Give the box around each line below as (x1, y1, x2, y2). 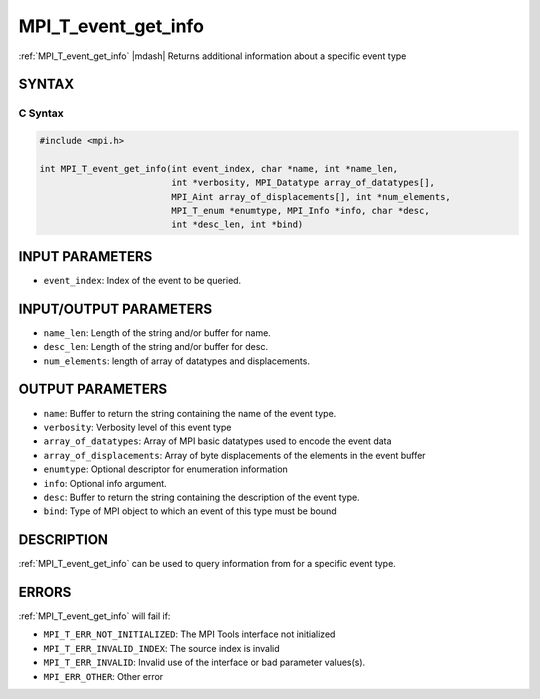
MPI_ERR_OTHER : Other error (43, 670, 164, 682)
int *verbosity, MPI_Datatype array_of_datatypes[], (171, 177, 435, 189)
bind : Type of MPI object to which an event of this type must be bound (43, 505, 337, 517)
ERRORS (18, 584, 72, 600)
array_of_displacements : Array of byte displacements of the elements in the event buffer (43, 449, 426, 461)
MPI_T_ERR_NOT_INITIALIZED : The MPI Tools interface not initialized (43, 628, 336, 640)
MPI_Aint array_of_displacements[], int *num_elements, (171, 191, 452, 202)
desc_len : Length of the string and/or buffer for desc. (43, 341, 269, 353)
